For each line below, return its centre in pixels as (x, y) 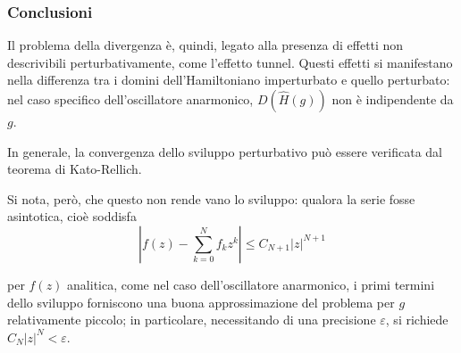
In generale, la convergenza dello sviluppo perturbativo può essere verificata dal (225, 151)
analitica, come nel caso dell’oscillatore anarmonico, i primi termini (251, 284)
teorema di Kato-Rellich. (75, 169)
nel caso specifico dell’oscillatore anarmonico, (130, 99)
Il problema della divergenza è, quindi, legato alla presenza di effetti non (205, 45)
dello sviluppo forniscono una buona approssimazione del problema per (201, 302)
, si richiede (417, 320)
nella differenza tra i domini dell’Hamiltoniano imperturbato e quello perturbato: (229, 80)
